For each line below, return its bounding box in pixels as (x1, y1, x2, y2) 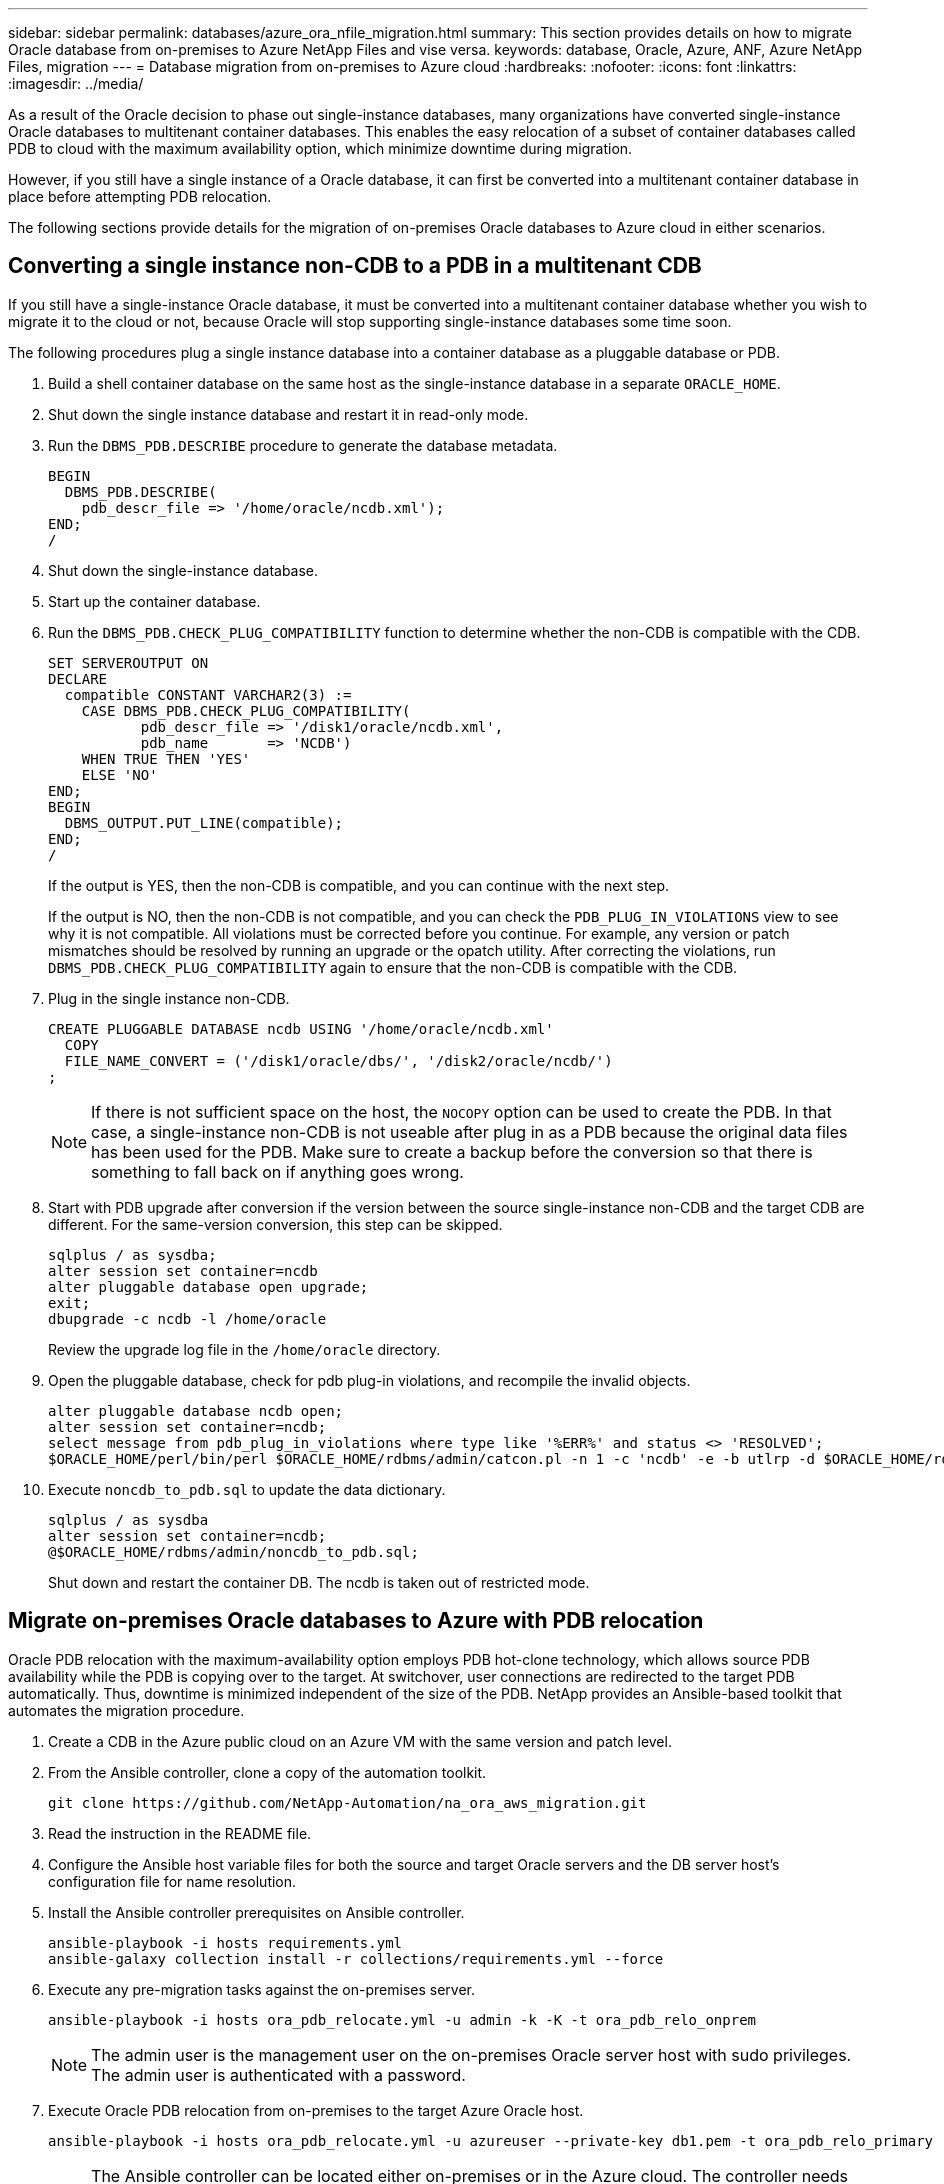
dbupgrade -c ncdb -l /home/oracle (48, 1310, 327, 1327)
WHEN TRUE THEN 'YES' (81, 750, 251, 767)
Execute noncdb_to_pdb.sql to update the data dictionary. (48, 1480, 446, 1498)
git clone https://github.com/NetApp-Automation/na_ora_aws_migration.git (48, 1794, 647, 1811)
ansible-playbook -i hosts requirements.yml (48, 1934, 403, 1951)
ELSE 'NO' (81, 766, 158, 783)
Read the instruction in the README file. (48, 1824, 312, 1842)
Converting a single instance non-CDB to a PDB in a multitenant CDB (8, 253, 702, 279)
